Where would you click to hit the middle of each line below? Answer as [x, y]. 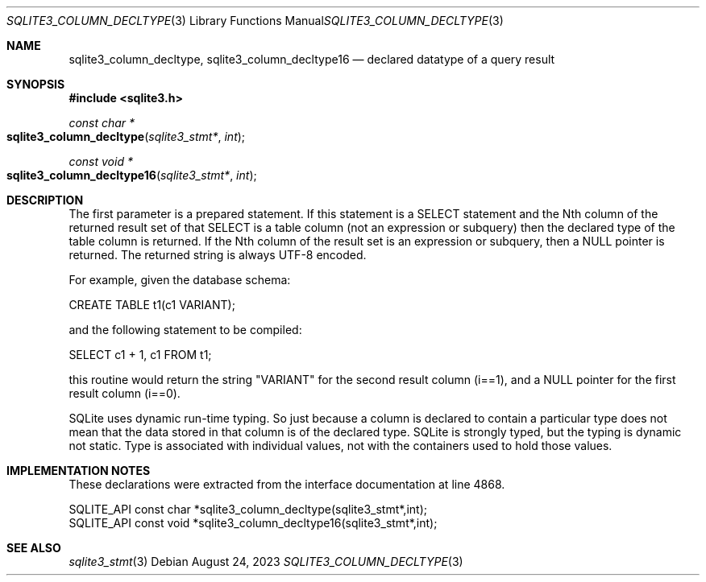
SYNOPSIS [36, 84]
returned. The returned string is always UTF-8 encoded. [218, 255]
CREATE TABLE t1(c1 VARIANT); [152, 305]
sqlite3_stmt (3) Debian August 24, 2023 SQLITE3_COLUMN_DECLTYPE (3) [266, 561]
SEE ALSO [34, 548]
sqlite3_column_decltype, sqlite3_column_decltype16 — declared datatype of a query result [312, 59]
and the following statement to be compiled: [185, 330]
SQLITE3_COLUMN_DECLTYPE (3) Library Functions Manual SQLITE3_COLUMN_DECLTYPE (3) [255, 21]
